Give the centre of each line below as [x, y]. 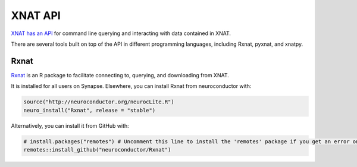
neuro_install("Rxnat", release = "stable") [90, 110]
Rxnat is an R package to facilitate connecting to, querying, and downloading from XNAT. [120, 75]
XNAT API [36, 15]
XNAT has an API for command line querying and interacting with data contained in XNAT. [121, 33]
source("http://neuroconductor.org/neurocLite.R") [99, 102]
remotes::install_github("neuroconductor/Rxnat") [97, 149]
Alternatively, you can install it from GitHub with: [70, 125]
